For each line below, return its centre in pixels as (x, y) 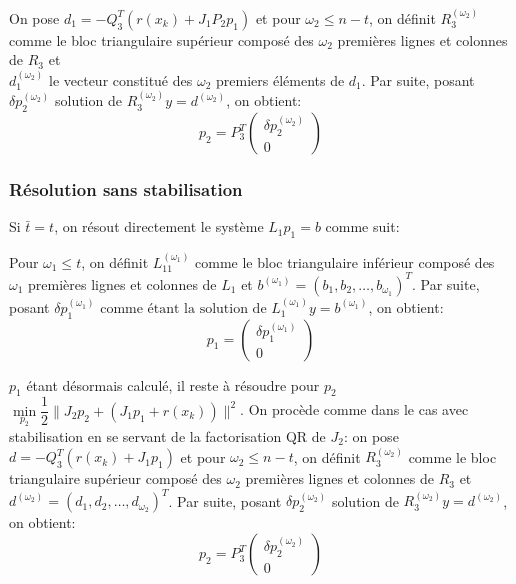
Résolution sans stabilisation (126, 188)
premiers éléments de (280, 79)
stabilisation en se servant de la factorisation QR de (167, 435)
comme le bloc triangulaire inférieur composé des (345, 261)
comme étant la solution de (183, 308)
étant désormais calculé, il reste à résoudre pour (173, 384)
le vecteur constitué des (120, 79)
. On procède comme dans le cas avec (354, 409)
